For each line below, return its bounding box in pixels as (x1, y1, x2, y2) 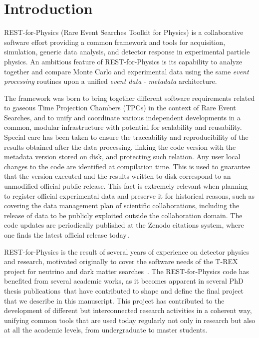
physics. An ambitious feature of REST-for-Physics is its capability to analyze (4, 56, 243, 66)
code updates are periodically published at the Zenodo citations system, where (4, 220, 244, 230)
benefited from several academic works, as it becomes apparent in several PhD (4, 276, 244, 286)
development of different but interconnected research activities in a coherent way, (4, 305, 252, 316)
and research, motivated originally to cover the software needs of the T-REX (4, 256, 238, 267)
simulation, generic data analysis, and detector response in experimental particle (4, 46, 250, 57)
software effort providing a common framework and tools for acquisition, (4, 36, 226, 47)
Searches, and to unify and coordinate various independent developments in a (4, 112, 241, 122)
